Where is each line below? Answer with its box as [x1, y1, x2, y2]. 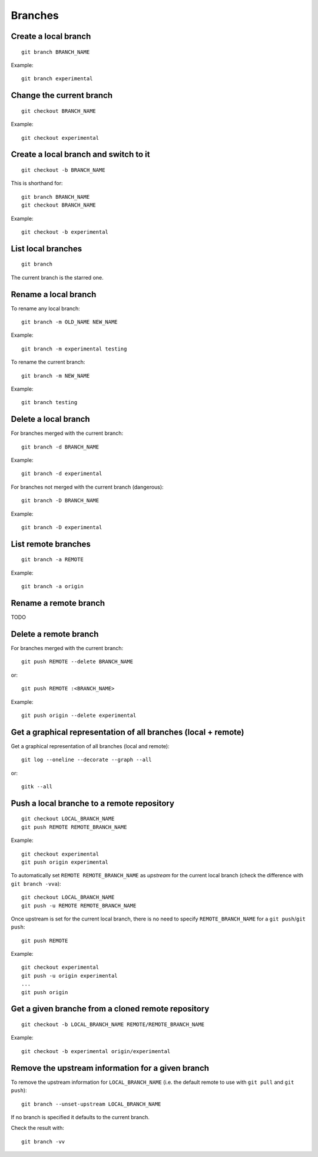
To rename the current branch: [11, 359, 85, 366]
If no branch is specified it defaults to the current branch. [11, 1113, 150, 1120]
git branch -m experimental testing [21, 345, 127, 352]
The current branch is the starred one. [11, 274, 104, 281]
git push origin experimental [21, 858, 109, 866]
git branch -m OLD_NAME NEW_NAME [21, 319, 118, 325]
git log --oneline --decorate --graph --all [21, 756, 153, 763]
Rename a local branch [11, 289, 97, 299]
